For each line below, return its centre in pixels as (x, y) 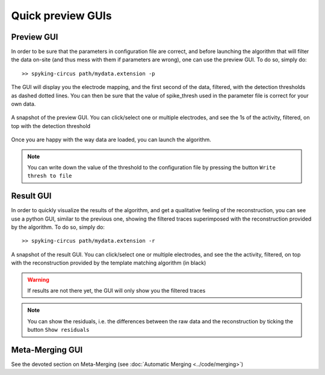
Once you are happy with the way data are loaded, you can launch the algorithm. (111, 140)
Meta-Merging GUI (47, 349)
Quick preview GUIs (61, 16)
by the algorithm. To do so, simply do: (58, 227)
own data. (23, 104)
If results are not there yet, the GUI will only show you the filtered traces (116, 291)
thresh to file (50, 176)
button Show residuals (58, 330)
